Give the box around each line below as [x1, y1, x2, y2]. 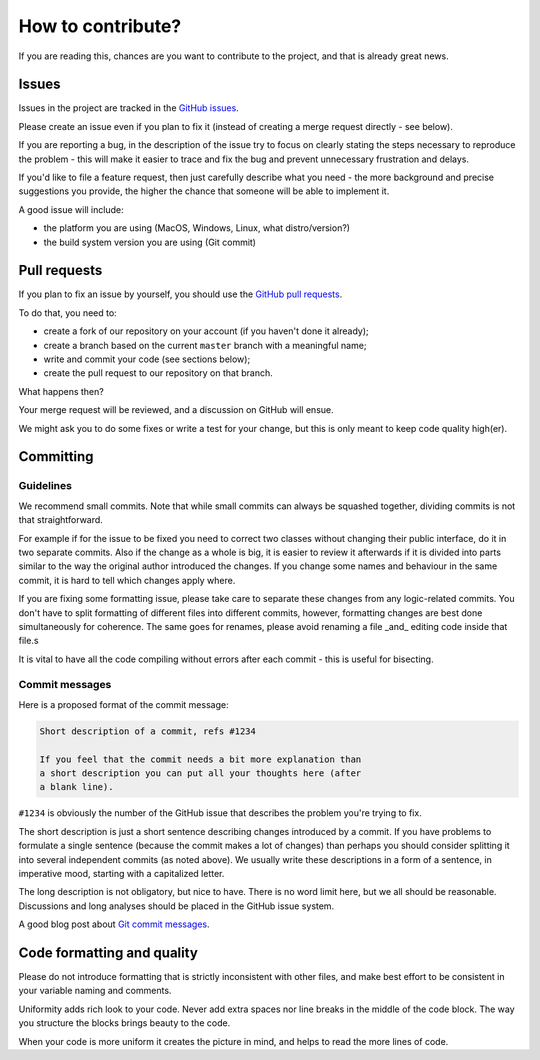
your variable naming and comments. [18, 985, 172, 997]
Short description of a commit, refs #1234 [39, 725, 257, 737]
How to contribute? [18, 15, 182, 37]
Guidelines [18, 479, 72, 493]
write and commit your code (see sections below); [43, 353, 251, 365]
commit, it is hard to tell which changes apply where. [18, 574, 236, 586]
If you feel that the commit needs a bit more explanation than [39, 753, 362, 765]
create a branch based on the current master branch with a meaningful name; [43, 339, 367, 351]
